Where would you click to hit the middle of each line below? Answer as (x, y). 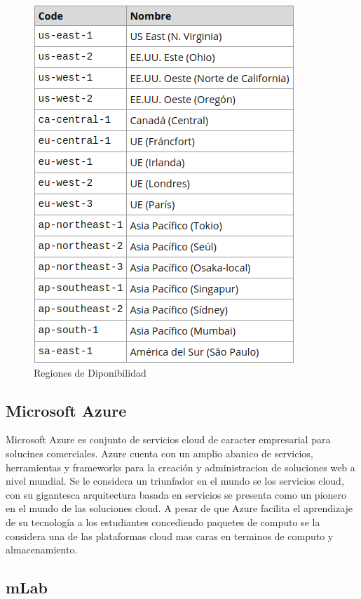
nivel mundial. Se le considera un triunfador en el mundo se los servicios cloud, (175, 481)
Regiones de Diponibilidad (90, 372)
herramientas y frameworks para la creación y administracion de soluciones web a (180, 467)
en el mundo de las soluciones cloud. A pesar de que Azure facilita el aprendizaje (179, 508)
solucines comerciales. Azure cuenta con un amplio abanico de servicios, (159, 453)
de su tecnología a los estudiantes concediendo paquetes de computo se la (163, 521)
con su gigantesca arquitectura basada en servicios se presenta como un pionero (176, 494)
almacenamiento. (42, 550)
